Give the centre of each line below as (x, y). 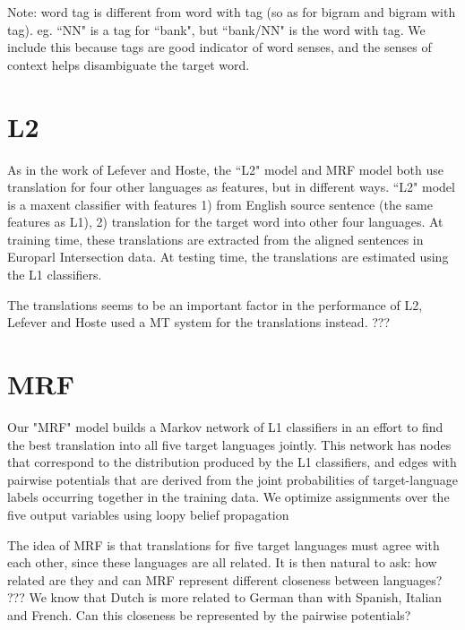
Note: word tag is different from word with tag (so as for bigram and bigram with (232, 12)
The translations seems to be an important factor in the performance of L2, (215, 304)
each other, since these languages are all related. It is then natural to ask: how (222, 562)
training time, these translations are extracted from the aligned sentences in (215, 239)
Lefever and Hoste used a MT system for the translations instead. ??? (199, 322)
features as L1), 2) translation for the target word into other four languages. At (225, 222)
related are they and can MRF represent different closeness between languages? (225, 579)
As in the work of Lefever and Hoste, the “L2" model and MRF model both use (225, 169)
